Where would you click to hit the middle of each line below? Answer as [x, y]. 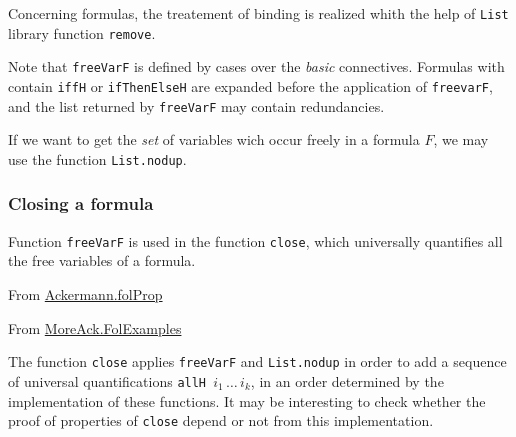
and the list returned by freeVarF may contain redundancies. [196, 105]
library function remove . [82, 32]
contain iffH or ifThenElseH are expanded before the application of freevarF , [250, 85]
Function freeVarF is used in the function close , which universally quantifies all [255, 240]
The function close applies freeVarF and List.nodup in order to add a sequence [257, 361]
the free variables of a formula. [102, 260]
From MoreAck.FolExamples [95, 327]
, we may [461, 139]
